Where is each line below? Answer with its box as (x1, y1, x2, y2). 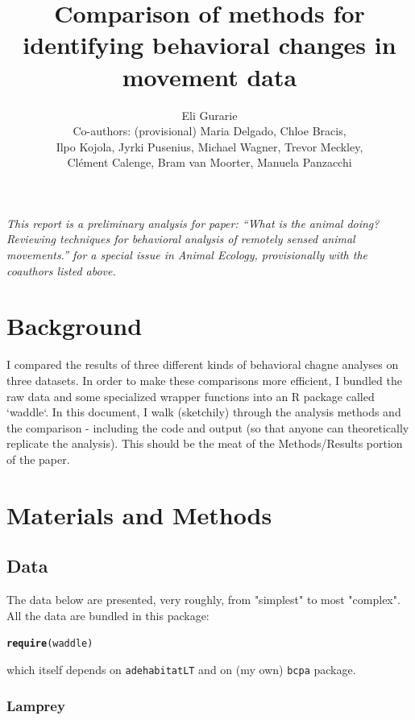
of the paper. (6, 450, 70, 467)
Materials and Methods (6, 498, 272, 531)
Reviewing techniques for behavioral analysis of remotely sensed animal (6, 230, 355, 247)
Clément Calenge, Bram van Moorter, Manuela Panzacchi (67, 154, 352, 171)
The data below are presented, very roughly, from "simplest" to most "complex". (6, 591, 400, 608)
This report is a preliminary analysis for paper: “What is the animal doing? (6, 214, 380, 231)
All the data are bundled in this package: (6, 606, 210, 623)
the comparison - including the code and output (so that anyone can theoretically (6, 419, 409, 436)
